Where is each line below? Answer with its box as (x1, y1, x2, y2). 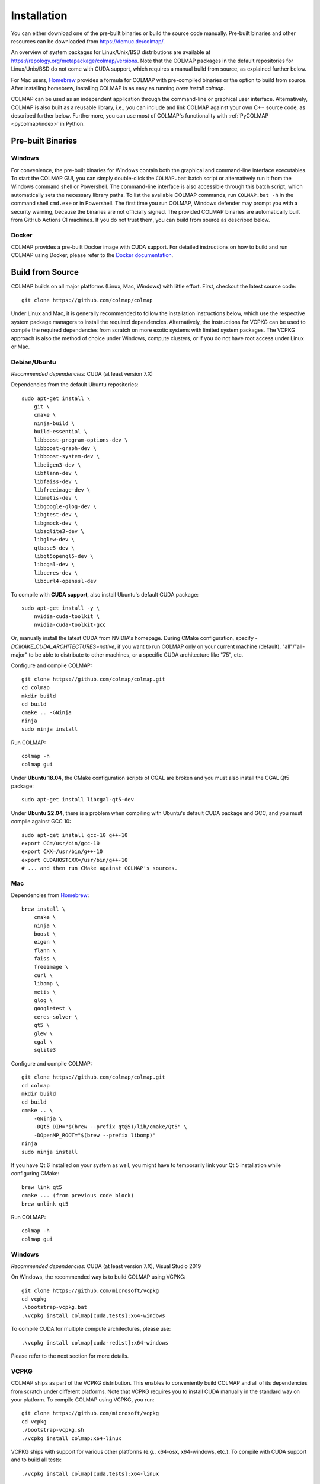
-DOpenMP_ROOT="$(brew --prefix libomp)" (33, 1131, 156, 1139)
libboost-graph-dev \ (33, 445, 97, 451)
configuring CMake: (11, 1170, 59, 1177)
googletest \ (33, 1005, 72, 1012)
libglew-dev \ (33, 536, 75, 543)
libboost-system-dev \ (33, 453, 100, 460)
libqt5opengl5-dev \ (33, 553, 94, 560)
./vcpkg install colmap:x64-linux (21, 1435, 121, 1442)
